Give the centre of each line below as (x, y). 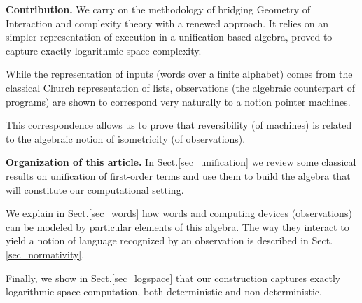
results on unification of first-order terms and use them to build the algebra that (178, 175)
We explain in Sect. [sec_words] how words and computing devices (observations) (179, 213)
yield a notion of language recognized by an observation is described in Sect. (169, 240)
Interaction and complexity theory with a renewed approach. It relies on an (167, 23)
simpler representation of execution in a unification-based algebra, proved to (169, 37)
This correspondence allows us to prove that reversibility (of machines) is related (179, 125)
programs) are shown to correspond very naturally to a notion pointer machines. (178, 101)
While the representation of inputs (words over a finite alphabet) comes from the (179, 74)
